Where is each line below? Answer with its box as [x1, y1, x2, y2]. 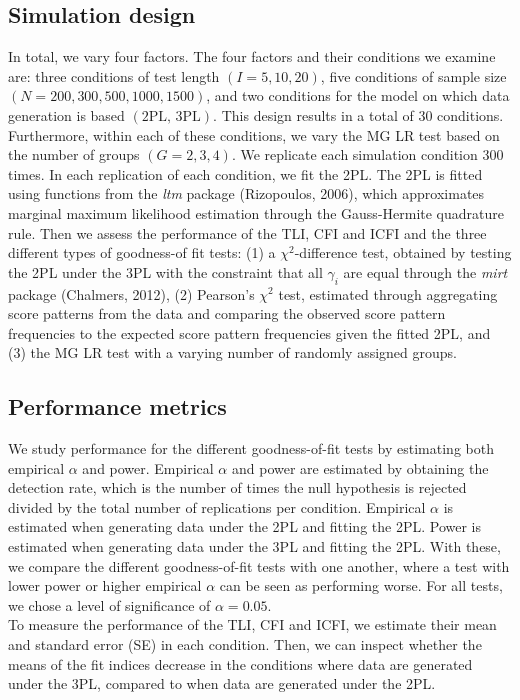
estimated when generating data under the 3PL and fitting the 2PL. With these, [8, 536, 501, 557]
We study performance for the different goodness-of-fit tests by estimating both [8, 438, 494, 459]
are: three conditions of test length [8, 65, 220, 86]
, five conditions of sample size [320, 65, 507, 86]
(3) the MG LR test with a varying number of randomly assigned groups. [8, 342, 457, 363]
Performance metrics [8, 391, 227, 422]
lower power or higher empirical [8, 575, 202, 596]
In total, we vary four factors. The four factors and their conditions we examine [8, 46, 496, 67]
